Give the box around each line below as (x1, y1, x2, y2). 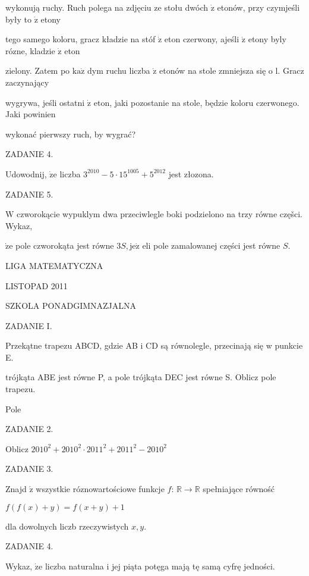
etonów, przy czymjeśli (217, 1, 300, 13)
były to (5, 12, 31, 25)
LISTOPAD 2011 (5, 279, 68, 292)
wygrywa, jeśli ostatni (5, 96, 85, 108)
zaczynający (5, 76, 49, 88)
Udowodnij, (5, 167, 47, 180)
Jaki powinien (5, 108, 56, 120)
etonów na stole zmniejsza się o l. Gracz (159, 64, 304, 77)
